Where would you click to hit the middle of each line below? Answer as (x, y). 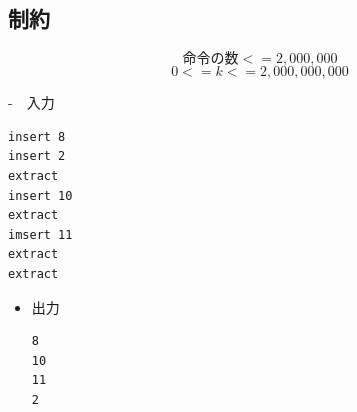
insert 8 (37, 136)
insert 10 (40, 195)
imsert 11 (40, 234)
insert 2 (37, 156)
